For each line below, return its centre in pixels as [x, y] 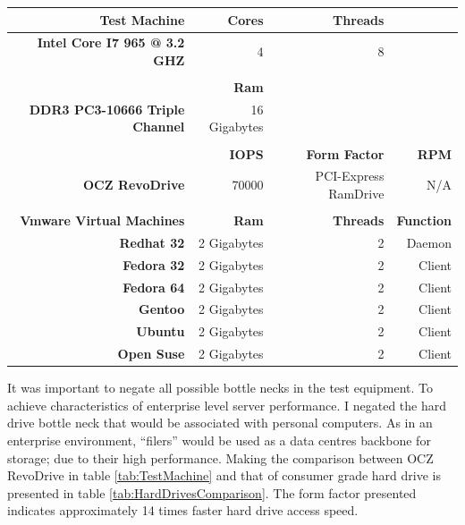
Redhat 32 [152, 242]
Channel [159, 127]
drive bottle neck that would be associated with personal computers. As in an [220, 423]
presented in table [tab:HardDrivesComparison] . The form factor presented [212, 492]
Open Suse [151, 354]
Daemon [429, 242]
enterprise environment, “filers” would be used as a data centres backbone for [219, 440]
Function [424, 220]
